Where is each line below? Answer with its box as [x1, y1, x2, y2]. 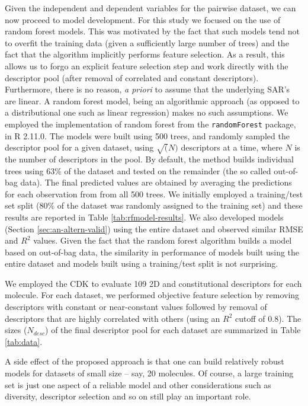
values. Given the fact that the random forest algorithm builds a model [33, 234, 292, 247]
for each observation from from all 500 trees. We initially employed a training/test [5, 187, 303, 200]
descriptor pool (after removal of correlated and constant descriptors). [5, 71, 259, 84]
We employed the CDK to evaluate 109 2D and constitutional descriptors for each [5, 277, 302, 289]
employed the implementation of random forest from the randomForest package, [5, 117, 296, 130]
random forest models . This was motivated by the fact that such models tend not [5, 25, 300, 37]
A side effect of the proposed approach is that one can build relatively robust [5, 355, 284, 367]
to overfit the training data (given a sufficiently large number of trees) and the [5, 36, 289, 49]
